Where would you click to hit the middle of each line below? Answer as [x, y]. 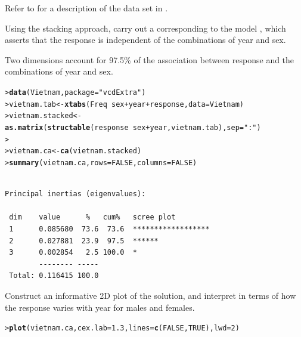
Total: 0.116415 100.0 [54, 276]
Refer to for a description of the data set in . [86, 8]
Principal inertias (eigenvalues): [75, 194]
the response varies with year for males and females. [100, 307]
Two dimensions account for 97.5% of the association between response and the [150, 59]
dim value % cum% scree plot [92, 217]
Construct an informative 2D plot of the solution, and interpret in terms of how [150, 295]
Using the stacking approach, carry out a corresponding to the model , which [145, 28]
